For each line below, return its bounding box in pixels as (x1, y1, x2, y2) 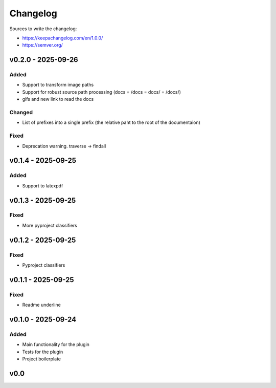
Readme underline (22, 302, 61, 308)
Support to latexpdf (22, 182, 63, 189)
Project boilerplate (22, 356, 61, 362)
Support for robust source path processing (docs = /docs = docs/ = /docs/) (22, 89, 181, 95)
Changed (9, 109, 33, 116)
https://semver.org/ (22, 42, 63, 48)
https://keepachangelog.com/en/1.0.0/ (22, 35, 103, 41)
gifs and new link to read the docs (22, 96, 94, 102)
